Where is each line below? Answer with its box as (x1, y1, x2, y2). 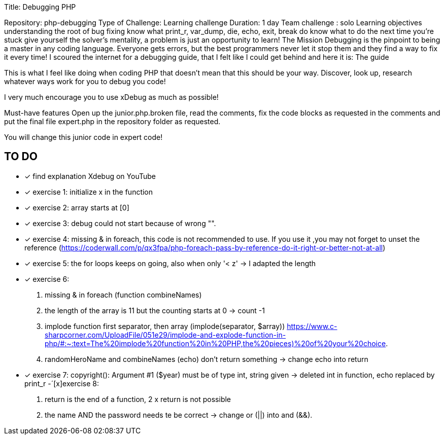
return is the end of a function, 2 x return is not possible (45, 394, 231, 404)
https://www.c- (287, 321, 337, 331)
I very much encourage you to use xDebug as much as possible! (4, 93, 219, 101)
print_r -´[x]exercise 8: (24, 379, 99, 388)
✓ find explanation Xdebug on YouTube (24, 171, 156, 180)
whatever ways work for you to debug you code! (4, 77, 166, 86)
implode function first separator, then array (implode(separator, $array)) (45, 321, 285, 331)
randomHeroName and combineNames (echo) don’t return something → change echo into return (45, 354, 368, 363)
